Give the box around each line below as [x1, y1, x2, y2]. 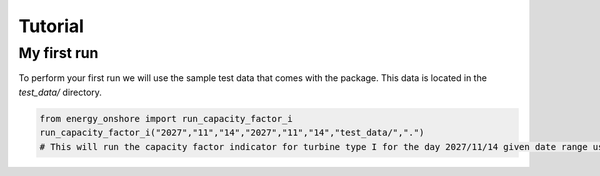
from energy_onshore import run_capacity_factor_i [39, 113, 294, 124]
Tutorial [18, 15, 85, 37]
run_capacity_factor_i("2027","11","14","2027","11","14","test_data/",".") [39, 127, 425, 139]
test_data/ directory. [18, 86, 102, 98]
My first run [18, 44, 99, 62]
